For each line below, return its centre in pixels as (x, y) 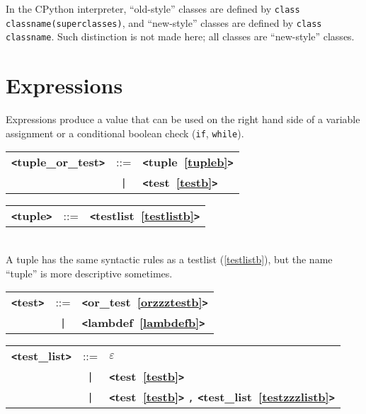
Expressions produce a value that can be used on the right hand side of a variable (183, 119)
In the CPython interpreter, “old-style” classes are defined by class (153, 8)
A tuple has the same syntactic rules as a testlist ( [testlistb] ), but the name (169, 259)
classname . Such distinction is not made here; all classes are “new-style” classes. (180, 36)
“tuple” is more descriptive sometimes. (89, 273)
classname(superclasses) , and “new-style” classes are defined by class (164, 22)
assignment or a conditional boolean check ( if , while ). (125, 133)
